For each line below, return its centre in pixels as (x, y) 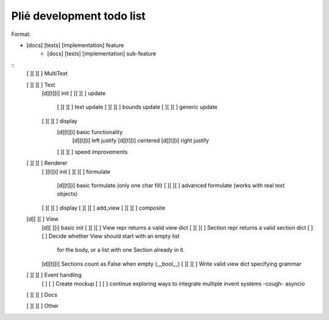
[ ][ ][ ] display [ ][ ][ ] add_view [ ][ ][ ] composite (104, 208)
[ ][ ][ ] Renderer (47, 163)
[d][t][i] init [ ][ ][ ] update (74, 93)
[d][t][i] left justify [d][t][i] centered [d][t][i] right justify (141, 141)
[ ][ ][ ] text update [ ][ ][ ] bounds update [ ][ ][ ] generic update (137, 107)
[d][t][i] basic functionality (90, 132)
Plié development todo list (79, 16)
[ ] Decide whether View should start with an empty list (111, 236)
